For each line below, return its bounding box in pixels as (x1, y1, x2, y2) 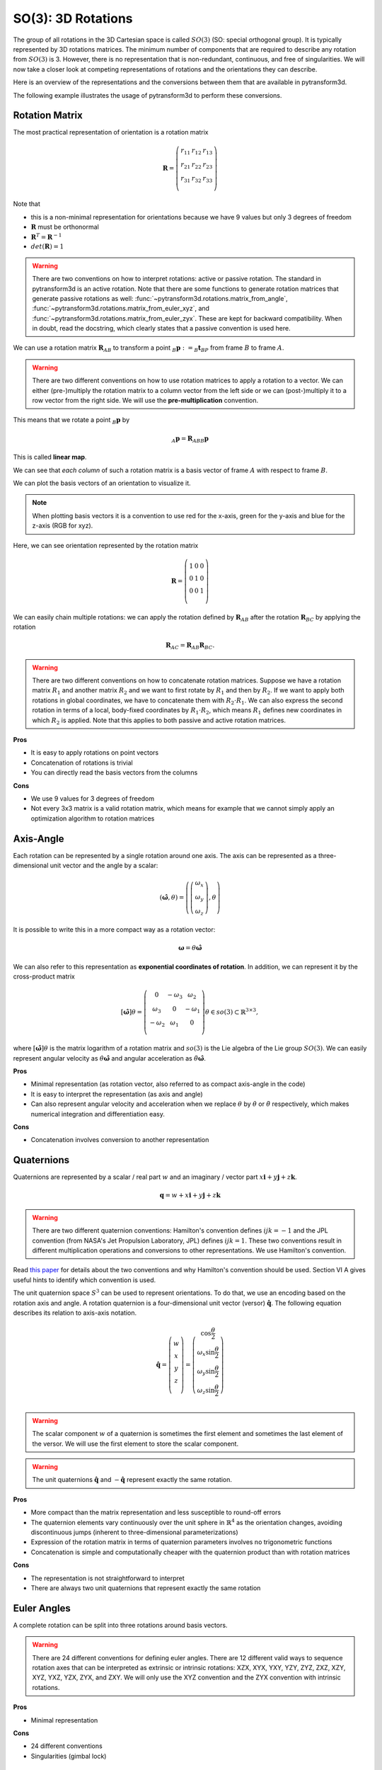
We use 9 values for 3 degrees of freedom (30, 794, 155, 803)
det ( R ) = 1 (30, 243, 64, 251)
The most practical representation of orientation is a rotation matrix (13, 128, 209, 137)
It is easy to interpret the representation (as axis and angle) (30, 1090, 203, 1098)
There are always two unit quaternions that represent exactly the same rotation (30, 1583, 261, 1592)
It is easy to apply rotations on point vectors (30, 748, 159, 757)
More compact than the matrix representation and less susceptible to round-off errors (30, 1508, 282, 1517)
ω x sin (197, 1348, 215, 1358)
